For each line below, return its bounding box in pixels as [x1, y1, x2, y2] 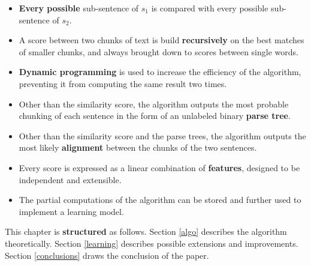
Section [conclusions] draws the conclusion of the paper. [5, 249, 209, 261]
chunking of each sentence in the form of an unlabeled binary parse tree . [19, 109, 291, 122]
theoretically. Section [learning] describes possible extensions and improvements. [5, 237, 298, 249]
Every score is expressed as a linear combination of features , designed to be [19, 161, 300, 174]
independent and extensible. [19, 173, 122, 186]
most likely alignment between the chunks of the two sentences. [19, 141, 257, 154]
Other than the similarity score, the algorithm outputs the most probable [19, 97, 289, 110]
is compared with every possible [151, 2, 268, 14]
